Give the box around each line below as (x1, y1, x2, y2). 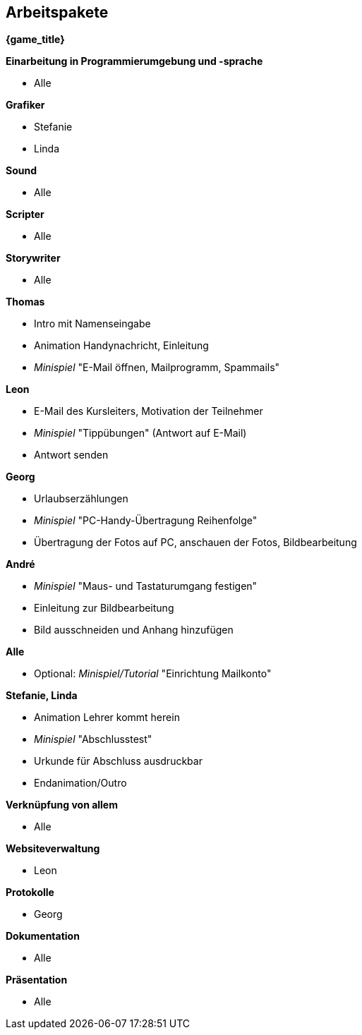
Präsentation (6, 974, 68, 986)
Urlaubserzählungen (34, 492, 128, 505)
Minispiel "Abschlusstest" (34, 733, 152, 746)
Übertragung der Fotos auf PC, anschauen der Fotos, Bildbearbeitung (34, 536, 357, 549)
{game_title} (6, 33, 65, 46)
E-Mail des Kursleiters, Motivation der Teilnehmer (34, 405, 263, 418)
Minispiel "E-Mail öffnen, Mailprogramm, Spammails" (34, 361, 280, 374)
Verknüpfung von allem (6, 799, 118, 811)
